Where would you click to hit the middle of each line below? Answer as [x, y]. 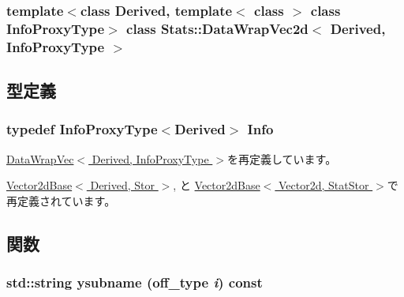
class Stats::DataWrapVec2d [217, 28]
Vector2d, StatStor [324, 185]
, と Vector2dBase [217, 185]
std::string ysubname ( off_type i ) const [135, 282]
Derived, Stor [123, 185]
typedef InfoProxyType [82, 129]
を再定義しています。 [282, 158]
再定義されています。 [61, 200]
